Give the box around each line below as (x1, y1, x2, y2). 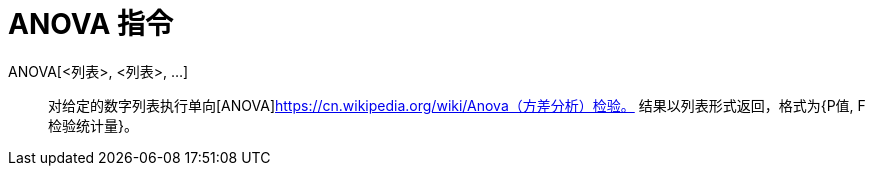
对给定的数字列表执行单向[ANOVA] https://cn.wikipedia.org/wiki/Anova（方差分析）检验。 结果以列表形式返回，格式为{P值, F (48, 96, 866, 114)
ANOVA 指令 (8, 7, 173, 41)
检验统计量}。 (48, 116, 138, 134)
